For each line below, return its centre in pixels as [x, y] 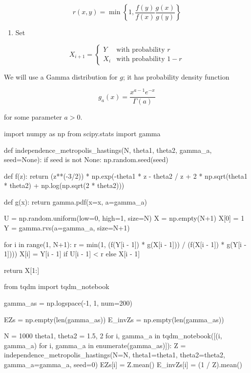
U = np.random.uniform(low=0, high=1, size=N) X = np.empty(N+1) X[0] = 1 [124, 218]
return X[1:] [22, 270]
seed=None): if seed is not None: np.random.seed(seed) [86, 159]
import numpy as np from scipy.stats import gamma [82, 133]
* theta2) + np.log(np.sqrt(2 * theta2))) [64, 185]
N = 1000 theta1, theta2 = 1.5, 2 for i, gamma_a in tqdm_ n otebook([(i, [113, 336]
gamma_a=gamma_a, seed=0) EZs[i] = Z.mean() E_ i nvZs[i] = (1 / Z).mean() [123, 364]
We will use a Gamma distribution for [61, 76]
